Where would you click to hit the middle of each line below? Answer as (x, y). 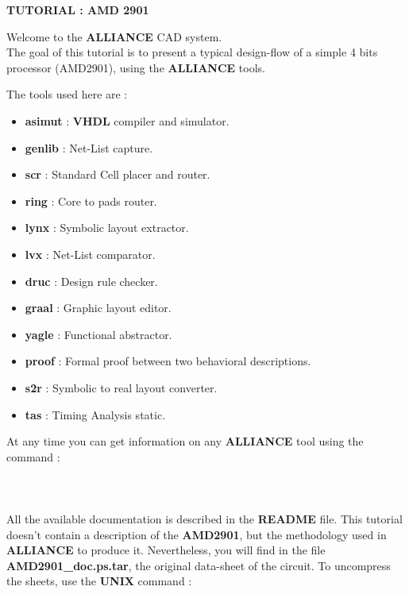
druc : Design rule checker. (91, 281)
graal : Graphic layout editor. (98, 308)
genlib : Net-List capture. (89, 147)
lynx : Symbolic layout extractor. (107, 228)
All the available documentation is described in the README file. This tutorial (204, 519)
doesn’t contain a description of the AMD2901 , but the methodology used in (197, 534)
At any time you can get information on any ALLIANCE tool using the (185, 441)
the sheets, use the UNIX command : (99, 581)
